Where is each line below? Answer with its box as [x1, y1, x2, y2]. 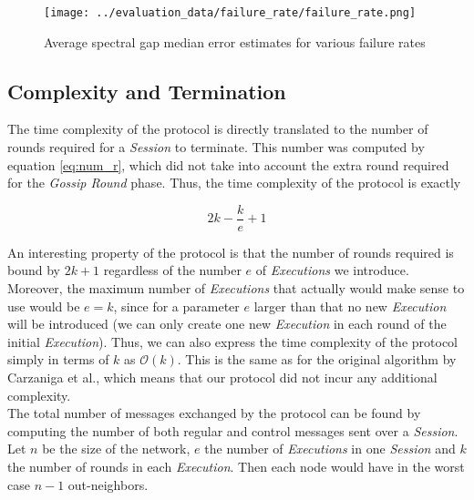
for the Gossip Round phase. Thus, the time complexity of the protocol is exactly [7, 173, 461, 192]
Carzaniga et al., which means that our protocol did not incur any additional [7, 368, 438, 387]
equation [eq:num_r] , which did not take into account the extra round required [7, 155, 449, 174]
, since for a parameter [113, 296, 240, 315]
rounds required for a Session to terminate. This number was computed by [7, 138, 425, 157]
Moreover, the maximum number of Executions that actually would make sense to [7, 279, 465, 298]
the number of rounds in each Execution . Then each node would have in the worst [7, 457, 465, 476]
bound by [7, 260, 60, 280]
